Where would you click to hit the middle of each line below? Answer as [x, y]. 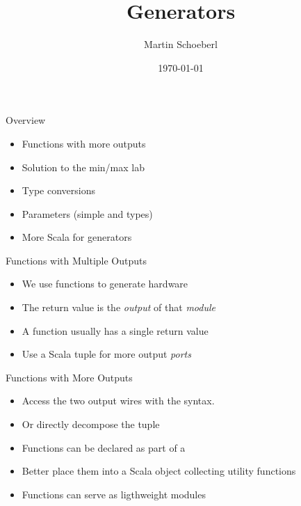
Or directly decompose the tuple [91, 424]
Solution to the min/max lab [83, 167]
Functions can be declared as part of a [104, 447]
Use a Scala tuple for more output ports [106, 354]
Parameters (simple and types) [87, 213]
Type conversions [58, 190]
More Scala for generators [77, 237]
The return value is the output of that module [119, 307]
